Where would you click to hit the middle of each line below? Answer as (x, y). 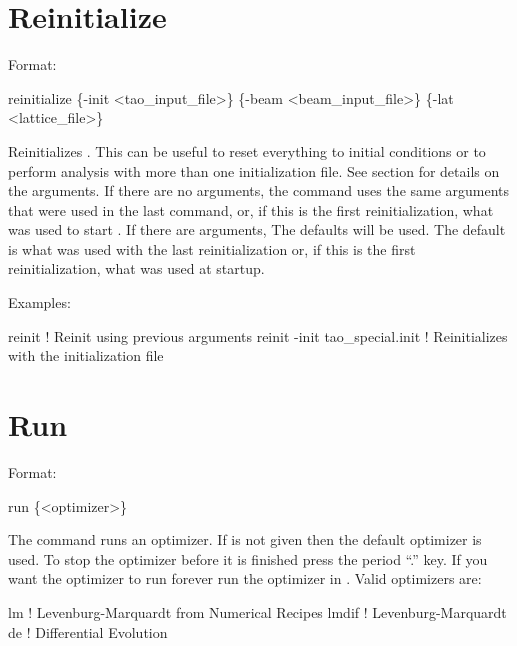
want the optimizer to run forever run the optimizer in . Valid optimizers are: (245, 578)
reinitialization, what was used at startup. (136, 268)
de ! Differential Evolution (88, 631)
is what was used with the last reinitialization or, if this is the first (212, 248)
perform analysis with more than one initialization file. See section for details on (254, 170)
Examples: (39, 302)
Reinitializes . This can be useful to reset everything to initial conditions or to (247, 150)
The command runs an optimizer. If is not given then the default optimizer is (245, 539)
